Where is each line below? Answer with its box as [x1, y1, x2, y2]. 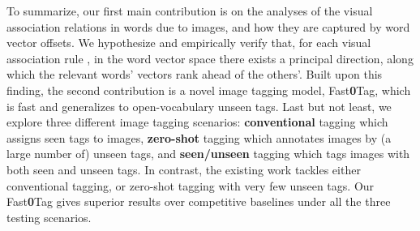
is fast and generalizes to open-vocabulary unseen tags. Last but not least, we [6, 97, 392, 114]
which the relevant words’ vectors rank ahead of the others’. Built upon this [6, 66, 383, 83]
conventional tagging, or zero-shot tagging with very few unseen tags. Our [6, 177, 375, 194]
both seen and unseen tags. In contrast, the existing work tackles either [6, 160, 361, 178]
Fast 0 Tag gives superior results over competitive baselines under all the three [6, 193, 391, 210]
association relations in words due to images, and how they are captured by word [6, 18, 410, 35]
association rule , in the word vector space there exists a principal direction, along [6, 49, 414, 66]
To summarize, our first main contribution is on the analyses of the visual [6, 2, 373, 19]
